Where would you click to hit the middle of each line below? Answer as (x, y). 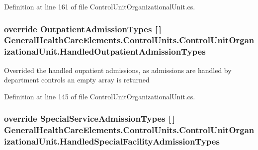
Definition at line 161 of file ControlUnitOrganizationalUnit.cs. (100, 6)
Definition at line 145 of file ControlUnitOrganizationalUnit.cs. (100, 96)
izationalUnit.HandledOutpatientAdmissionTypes (105, 51)
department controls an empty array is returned (77, 80)
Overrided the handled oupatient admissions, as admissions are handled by (118, 70)
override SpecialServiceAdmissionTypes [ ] (89, 118)
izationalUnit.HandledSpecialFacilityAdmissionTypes (112, 141)
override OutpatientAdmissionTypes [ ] (83, 29)
